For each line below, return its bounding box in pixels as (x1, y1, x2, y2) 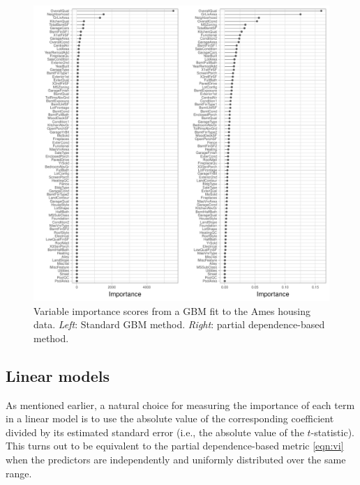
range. (6, 465, 32, 480)
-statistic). (310, 424, 354, 439)
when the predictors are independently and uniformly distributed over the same (6, 452, 346, 466)
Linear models (6, 364, 110, 386)
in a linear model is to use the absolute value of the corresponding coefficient (6, 411, 334, 426)
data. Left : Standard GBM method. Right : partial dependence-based (33, 317, 325, 332)
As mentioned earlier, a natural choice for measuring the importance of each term (6, 397, 355, 412)
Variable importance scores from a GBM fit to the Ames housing (33, 303, 311, 318)
